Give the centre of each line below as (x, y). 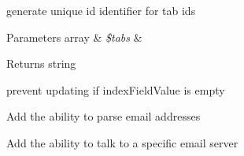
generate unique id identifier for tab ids (101, 10)
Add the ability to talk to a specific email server (122, 142)
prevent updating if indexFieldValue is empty (116, 89)
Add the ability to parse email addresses (104, 116)
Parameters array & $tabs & (74, 37)
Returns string (41, 63)
